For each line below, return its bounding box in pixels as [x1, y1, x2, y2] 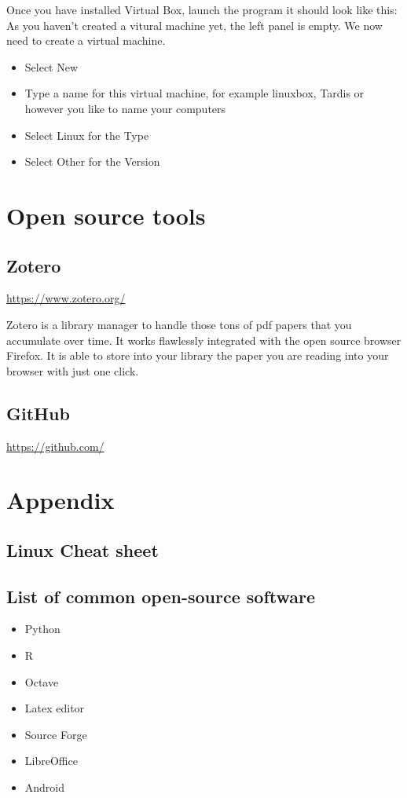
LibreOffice [24, 752, 78, 769]
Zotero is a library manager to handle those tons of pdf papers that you [6, 316, 352, 332]
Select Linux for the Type [24, 126, 149, 143]
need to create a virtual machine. [6, 32, 166, 49]
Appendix [6, 484, 115, 516]
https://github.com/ [6, 437, 104, 454]
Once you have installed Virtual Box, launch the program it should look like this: [6, 2, 398, 17]
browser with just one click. [6, 362, 139, 379]
